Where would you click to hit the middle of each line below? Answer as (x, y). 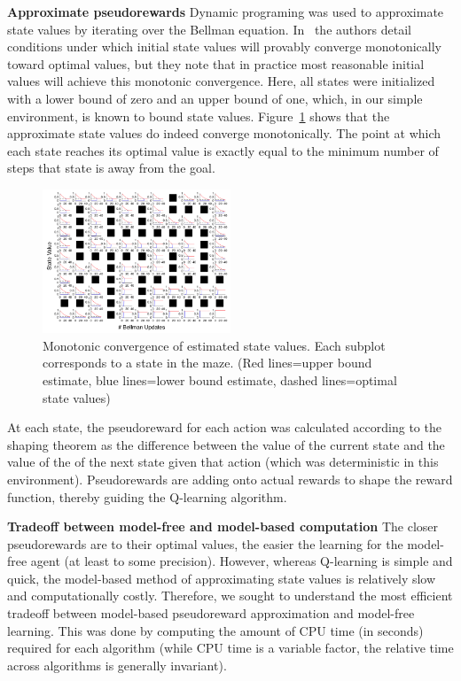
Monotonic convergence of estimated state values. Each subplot (214, 345)
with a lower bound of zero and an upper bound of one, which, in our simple (215, 98)
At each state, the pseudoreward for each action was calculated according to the (224, 427)
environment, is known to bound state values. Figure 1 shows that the (199, 116)
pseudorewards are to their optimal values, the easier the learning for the (205, 543)
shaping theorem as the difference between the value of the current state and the (226, 444)
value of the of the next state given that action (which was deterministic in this (223, 462)
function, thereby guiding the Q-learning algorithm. (147, 496)
